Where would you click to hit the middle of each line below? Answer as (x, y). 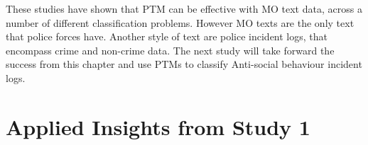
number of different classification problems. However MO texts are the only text (180, 22)
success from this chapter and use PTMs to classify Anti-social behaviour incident (184, 64)
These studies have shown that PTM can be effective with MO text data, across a (184, 8)
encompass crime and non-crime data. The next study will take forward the (170, 50)
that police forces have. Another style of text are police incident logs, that (167, 36)
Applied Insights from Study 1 (158, 126)
